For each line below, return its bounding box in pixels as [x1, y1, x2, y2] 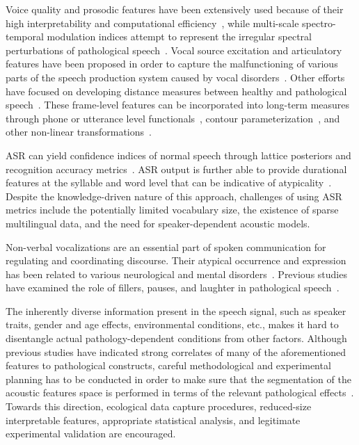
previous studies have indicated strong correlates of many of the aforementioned [6, 344, 346, 359]
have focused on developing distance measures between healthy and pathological [6, 83, 347, 98]
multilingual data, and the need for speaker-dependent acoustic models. [6, 216, 310, 230]
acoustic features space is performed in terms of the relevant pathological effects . [6, 385, 354, 400]
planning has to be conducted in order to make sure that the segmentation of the [6, 371, 351, 386]
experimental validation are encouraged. [6, 426, 176, 441]
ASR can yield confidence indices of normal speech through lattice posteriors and [6, 147, 351, 162]
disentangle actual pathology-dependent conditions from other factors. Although [6, 331, 347, 346]
